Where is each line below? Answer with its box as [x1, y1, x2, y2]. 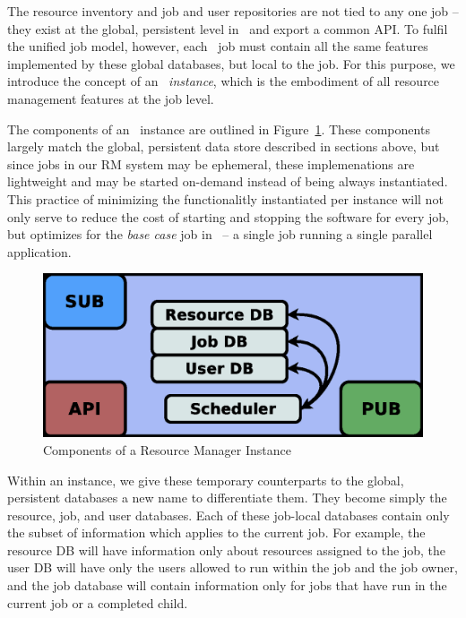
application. [7, 242, 72, 261]
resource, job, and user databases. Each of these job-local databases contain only [7, 505, 450, 524]
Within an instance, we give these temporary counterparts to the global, [7, 470, 404, 489]
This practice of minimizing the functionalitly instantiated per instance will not [7, 189, 444, 208]
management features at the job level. [7, 89, 214, 107]
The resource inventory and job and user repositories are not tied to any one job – [7, 2, 459, 20]
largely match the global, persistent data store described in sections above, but [7, 137, 440, 156]
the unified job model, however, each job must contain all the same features [7, 37, 428, 56]
